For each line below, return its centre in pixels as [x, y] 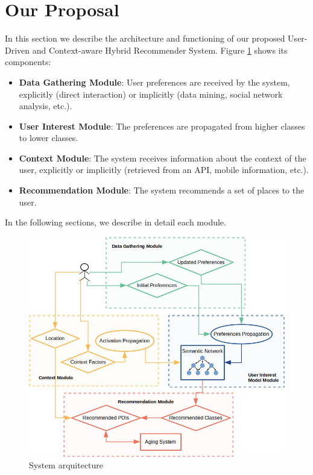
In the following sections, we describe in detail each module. [115, 222]
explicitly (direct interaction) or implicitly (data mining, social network [151, 94]
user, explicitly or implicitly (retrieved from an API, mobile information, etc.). [164, 170]
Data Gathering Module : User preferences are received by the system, [154, 82]
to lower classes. [49, 138]
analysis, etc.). [46, 106]
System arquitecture [66, 465]
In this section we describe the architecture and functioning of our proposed [145, 38]
